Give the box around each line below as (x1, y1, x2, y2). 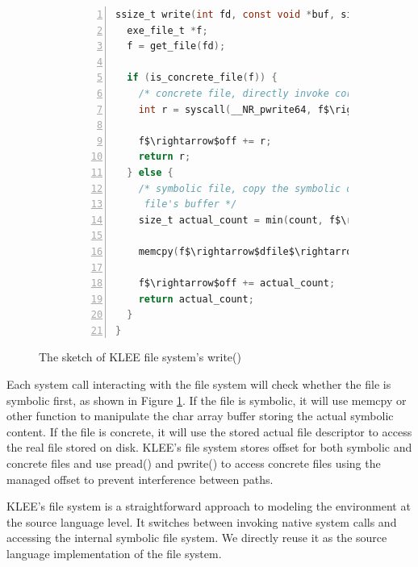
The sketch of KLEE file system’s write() (39, 348, 241, 365)
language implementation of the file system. (6, 545, 222, 561)
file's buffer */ (144, 198, 237, 211)
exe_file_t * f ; (127, 24, 208, 36)
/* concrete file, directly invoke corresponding (138, 87, 411, 99)
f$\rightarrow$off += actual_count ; (138, 277, 336, 290)
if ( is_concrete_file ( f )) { (127, 72, 278, 84)
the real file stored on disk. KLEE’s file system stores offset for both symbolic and (6, 439, 412, 456)
